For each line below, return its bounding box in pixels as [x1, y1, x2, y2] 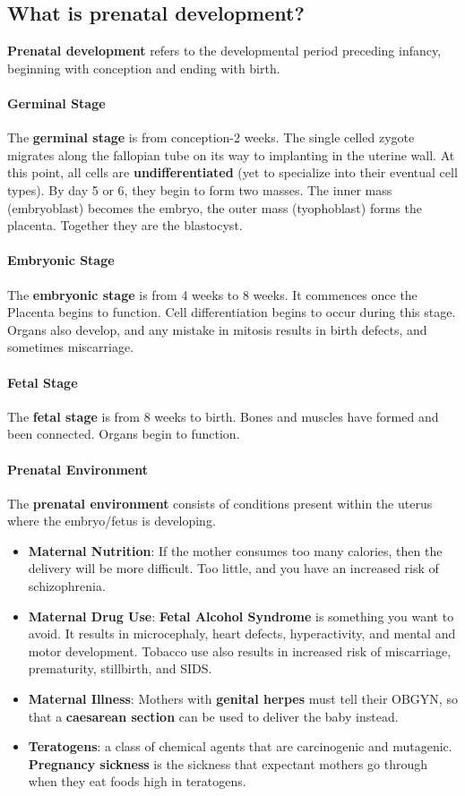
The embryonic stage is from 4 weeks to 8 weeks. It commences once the [7, 285, 418, 304]
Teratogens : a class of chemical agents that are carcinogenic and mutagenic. [28, 737, 452, 756]
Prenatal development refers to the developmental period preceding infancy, [7, 41, 442, 60]
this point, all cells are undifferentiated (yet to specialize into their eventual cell [7, 163, 458, 182]
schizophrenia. [28, 577, 106, 595]
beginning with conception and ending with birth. [7, 58, 280, 77]
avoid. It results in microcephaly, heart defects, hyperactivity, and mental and [28, 624, 456, 643]
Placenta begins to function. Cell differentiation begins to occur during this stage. [7, 303, 456, 321]
